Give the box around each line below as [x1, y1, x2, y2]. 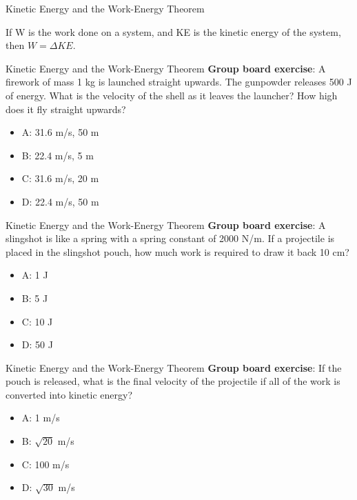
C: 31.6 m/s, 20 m [21, 171, 99, 186]
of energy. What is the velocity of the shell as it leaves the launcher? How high [6, 88, 338, 102]
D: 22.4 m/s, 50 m [21, 194, 99, 208]
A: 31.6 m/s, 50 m [21, 125, 99, 139]
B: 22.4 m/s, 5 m [21, 148, 94, 162]
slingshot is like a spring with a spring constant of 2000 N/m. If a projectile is [6, 231, 335, 246]
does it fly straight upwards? [6, 101, 126, 116]
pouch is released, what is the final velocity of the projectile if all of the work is [6, 374, 340, 388]
